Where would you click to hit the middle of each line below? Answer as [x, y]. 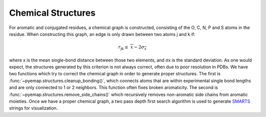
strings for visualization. [33, 108]
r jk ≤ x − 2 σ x [133, 48]
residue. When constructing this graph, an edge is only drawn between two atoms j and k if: [102, 34]
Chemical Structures [52, 13]
